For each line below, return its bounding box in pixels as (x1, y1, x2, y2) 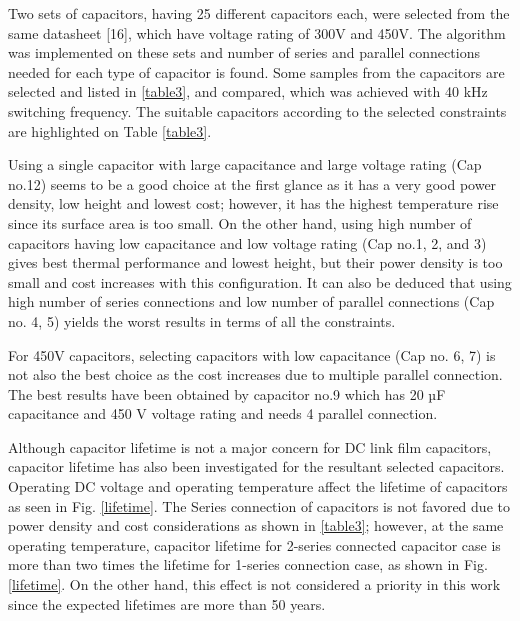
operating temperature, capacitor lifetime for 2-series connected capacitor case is (8, 534, 501, 555)
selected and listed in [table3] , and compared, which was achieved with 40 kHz (8, 81, 488, 102)
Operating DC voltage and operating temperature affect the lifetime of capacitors (8, 476, 508, 497)
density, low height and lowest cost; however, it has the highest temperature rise (8, 193, 499, 214)
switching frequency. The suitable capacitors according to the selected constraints (8, 100, 507, 121)
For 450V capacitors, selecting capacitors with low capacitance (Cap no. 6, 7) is (8, 344, 496, 365)
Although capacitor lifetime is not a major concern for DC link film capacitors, (8, 436, 492, 457)
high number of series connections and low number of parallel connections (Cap (8, 291, 495, 312)
